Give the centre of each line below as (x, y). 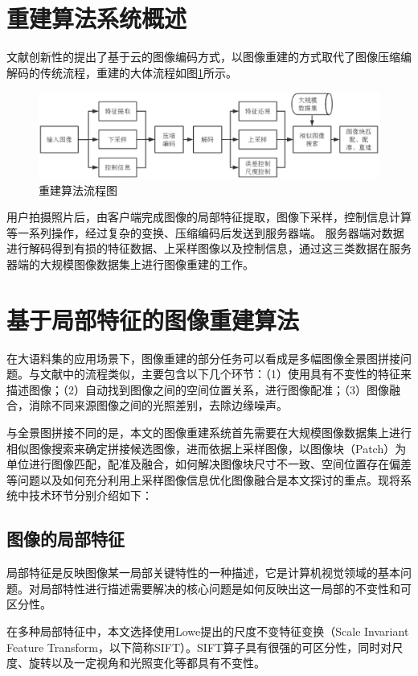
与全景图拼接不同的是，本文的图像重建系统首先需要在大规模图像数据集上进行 (209, 433)
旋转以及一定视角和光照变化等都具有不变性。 (147, 663)
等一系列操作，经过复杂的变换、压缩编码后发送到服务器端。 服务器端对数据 (205, 232)
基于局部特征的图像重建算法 (153, 319)
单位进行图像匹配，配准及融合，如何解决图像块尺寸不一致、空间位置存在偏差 (209, 464)
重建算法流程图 (78, 190)
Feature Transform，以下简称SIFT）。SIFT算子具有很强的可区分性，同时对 (199, 647)
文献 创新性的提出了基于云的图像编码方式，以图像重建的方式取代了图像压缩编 (209, 57)
